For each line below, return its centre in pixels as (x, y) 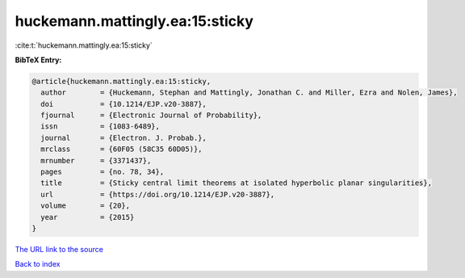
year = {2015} (88, 217)
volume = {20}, (86, 206)
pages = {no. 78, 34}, (103, 172)
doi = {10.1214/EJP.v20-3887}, (124, 104)
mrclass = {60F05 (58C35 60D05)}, (121, 149)
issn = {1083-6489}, (101, 126)
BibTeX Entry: (38, 60)
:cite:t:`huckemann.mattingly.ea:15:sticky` (84, 45)
